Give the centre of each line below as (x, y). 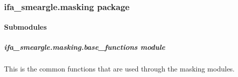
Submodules (25, 27)
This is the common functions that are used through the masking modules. (120, 68)
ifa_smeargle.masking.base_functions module (85, 47)
